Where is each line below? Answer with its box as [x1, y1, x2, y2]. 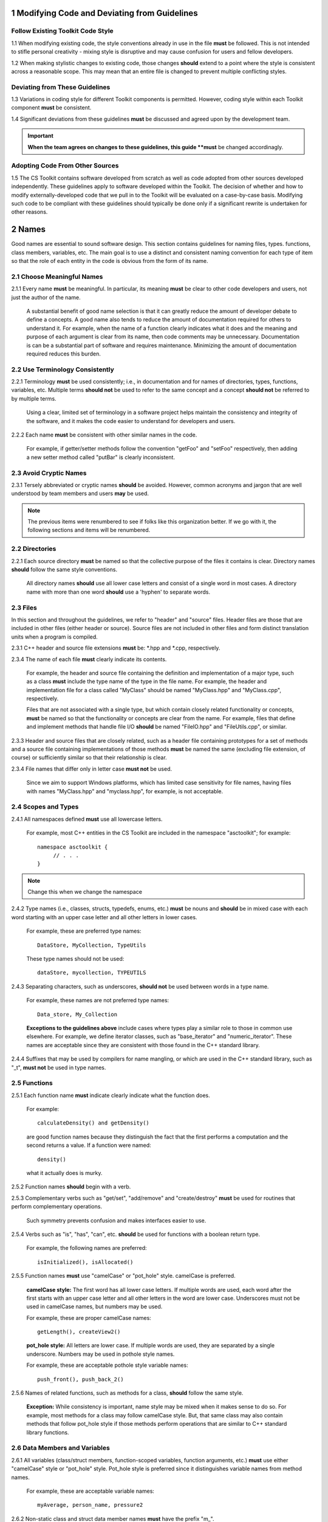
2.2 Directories [11, 545, 56, 553]
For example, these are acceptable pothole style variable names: [26, 1361, 188, 1369]
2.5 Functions [11, 1079, 53, 1087]
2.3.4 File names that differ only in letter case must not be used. [11, 765, 173, 773]
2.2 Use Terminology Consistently [11, 365, 115, 374]
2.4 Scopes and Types [11, 802, 79, 811]
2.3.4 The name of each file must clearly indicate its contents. [11, 655, 167, 663]
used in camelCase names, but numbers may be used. [26, 1303, 163, 1310]
